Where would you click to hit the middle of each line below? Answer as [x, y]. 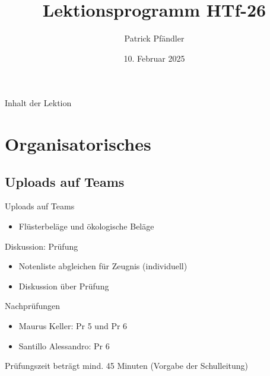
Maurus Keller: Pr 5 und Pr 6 [73, 326]
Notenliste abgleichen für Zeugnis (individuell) [103, 266]
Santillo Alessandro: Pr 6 [64, 345]
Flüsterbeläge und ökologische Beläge [86, 226]
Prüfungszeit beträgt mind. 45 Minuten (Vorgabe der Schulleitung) [127, 366]
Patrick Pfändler [154, 38]
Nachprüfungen [33, 306]
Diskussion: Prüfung [42, 246]
